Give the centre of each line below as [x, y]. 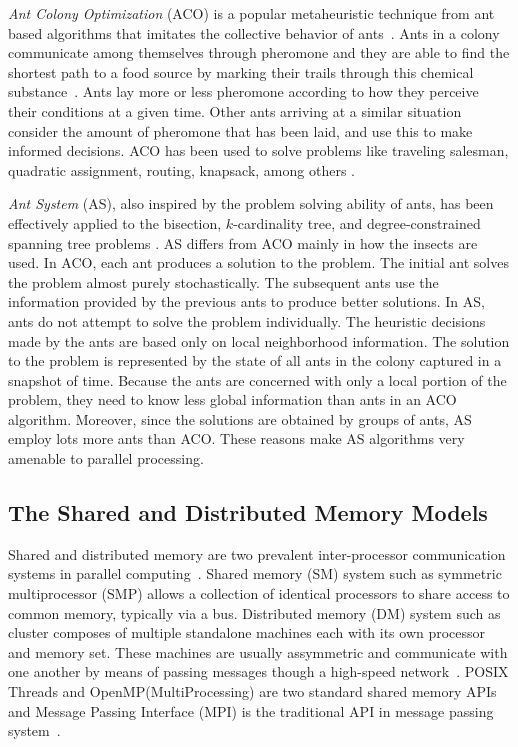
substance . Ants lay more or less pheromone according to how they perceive [243, 91]
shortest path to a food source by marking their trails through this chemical [241, 71]
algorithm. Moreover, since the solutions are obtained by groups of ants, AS [240, 418]
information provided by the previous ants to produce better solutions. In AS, [246, 301]
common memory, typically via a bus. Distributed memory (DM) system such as [254, 612]
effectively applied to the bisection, [115, 222]
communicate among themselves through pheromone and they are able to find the [259, 52]
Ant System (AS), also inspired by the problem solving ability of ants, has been [251, 203]
